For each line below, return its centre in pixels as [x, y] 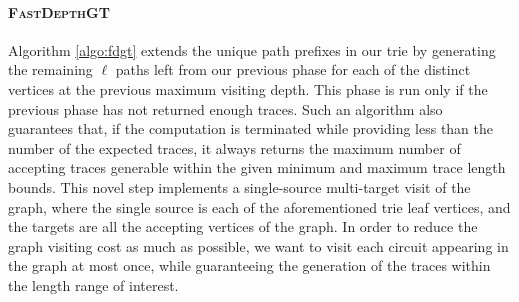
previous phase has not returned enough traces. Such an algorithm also [225, 108]
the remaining [50, 69]
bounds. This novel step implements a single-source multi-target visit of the [239, 186]
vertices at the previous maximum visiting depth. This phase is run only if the [248, 88]
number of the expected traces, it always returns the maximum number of [234, 147]
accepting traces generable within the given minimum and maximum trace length [257, 167]
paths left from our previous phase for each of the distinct [293, 69]
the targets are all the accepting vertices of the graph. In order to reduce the [243, 226]
